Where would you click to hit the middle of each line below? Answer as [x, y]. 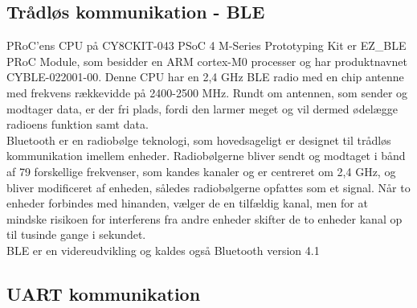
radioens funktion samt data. [78, 124]
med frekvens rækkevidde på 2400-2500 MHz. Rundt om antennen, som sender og [207, 92]
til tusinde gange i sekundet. [76, 234]
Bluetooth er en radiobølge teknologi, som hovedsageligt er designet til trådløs [199, 140]
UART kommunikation [104, 293]
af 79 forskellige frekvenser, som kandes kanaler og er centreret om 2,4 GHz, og [201, 171]
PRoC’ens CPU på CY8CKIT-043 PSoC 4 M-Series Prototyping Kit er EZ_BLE [206, 45]
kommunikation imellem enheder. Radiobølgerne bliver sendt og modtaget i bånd [206, 156]
